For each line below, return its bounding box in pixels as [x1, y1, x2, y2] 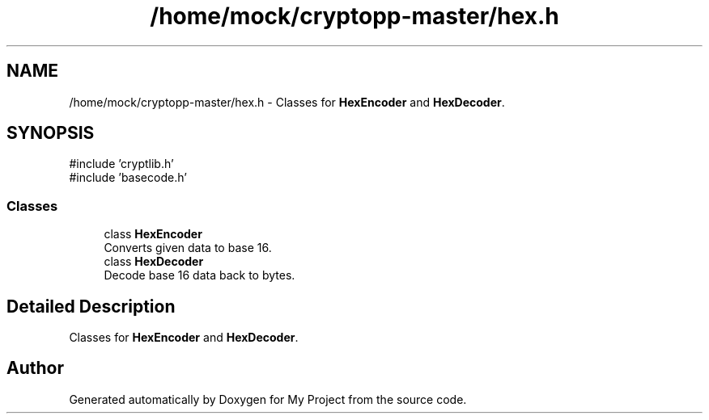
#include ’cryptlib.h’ [69, 157, 174, 171]
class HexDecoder [104, 254, 204, 269]
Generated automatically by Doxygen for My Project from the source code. [69, 392, 467, 406]
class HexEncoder [104, 227, 202, 241]
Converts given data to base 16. [104, 241, 272, 255]
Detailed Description [6, 296, 176, 317]
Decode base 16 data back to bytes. [104, 268, 295, 283]
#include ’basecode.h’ [69, 170, 187, 185]
